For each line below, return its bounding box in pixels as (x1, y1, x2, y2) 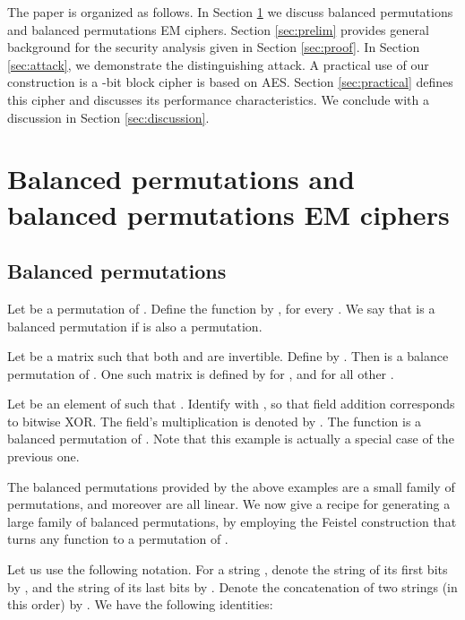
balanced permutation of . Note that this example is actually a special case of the (7, 429, 454, 448)
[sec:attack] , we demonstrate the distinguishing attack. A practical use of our (7, 55, 429, 73)
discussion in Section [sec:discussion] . (7, 108, 210, 126)
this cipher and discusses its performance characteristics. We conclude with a (7, 90, 429, 108)
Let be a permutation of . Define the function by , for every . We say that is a (7, 298, 435, 317)
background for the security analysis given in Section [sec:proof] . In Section (7, 38, 420, 56)
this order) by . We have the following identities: (7, 595, 273, 614)
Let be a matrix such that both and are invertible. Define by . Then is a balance (7, 347, 449, 366)
